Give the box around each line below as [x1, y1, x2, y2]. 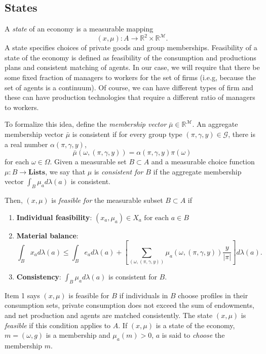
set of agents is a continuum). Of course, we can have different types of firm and [5, 82, 253, 92]
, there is [228, 129, 255, 139]
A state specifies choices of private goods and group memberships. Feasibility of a [5, 42, 257, 53]
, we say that [45, 166, 86, 176]
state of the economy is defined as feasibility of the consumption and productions [5, 52, 256, 62]
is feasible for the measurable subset [51, 195, 163, 205]
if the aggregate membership [153, 166, 242, 176]
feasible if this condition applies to [5, 320, 111, 330]
